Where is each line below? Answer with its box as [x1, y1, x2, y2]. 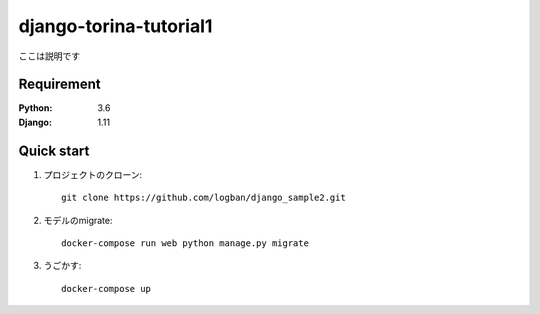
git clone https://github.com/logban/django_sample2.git [61, 192, 347, 204]
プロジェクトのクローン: [43, 168, 143, 180]
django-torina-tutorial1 [18, 15, 213, 37]
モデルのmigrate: [43, 214, 114, 226]
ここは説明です [18, 50, 80, 62]
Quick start [18, 142, 90, 159]
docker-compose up [61, 283, 152, 294]
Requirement [18, 76, 102, 93]
